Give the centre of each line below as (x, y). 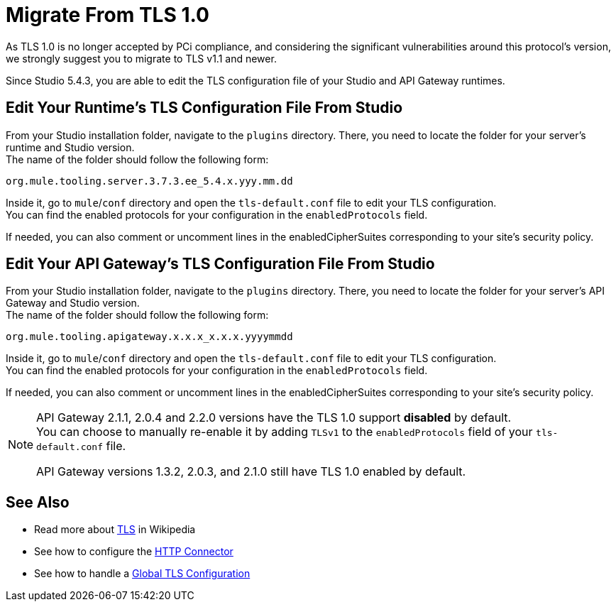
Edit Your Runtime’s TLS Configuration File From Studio (204, 108)
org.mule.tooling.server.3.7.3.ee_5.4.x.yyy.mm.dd (149, 181)
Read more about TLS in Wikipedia (115, 530)
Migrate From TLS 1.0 (108, 15)
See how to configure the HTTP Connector (134, 552)
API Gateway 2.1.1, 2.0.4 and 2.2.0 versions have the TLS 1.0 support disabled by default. (274, 418)
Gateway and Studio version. (73, 303)
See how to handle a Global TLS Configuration (142, 574)
